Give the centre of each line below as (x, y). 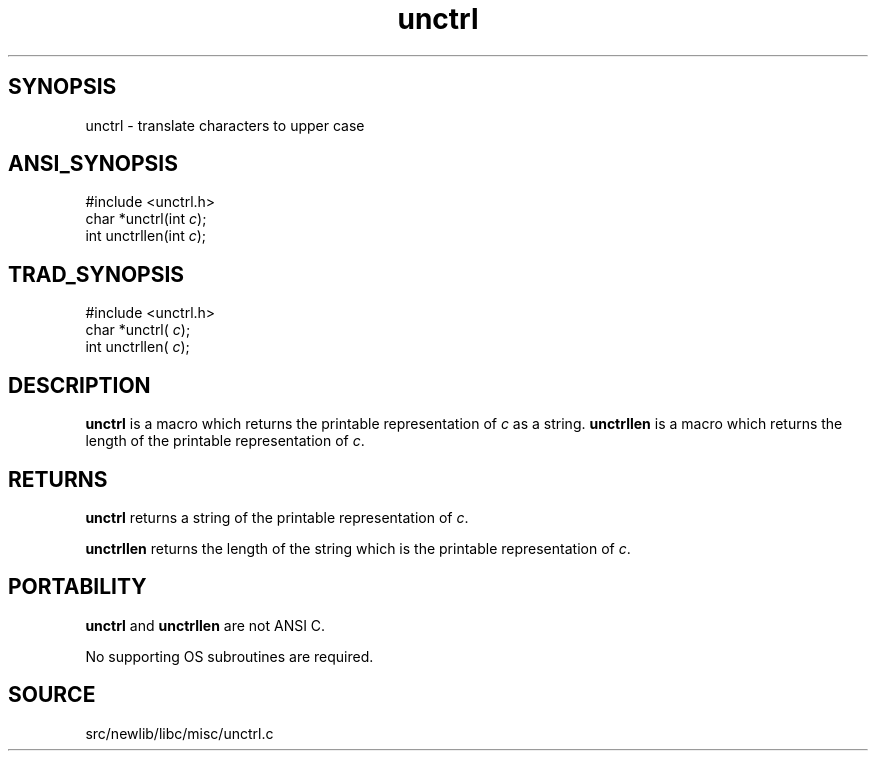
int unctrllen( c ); (137, 347)
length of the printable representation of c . (225, 441)
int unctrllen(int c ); (146, 236)
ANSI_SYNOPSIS (93, 164)
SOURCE (52, 695)
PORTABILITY (77, 587)
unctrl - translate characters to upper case (225, 125)
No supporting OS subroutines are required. (229, 656)
